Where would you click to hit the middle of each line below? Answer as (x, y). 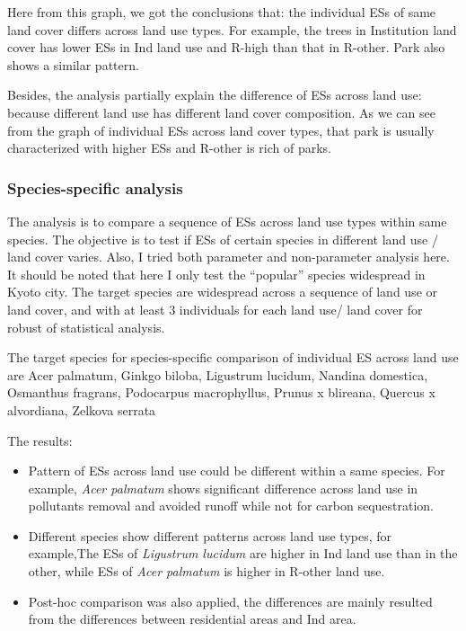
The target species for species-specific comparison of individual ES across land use (233, 357)
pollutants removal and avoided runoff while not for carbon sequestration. (231, 506)
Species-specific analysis (95, 187)
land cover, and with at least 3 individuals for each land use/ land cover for (215, 309)
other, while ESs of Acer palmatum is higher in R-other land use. (207, 571)
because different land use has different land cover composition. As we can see (221, 112)
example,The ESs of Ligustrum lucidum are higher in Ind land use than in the (243, 553)
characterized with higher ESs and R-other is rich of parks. (169, 148)
